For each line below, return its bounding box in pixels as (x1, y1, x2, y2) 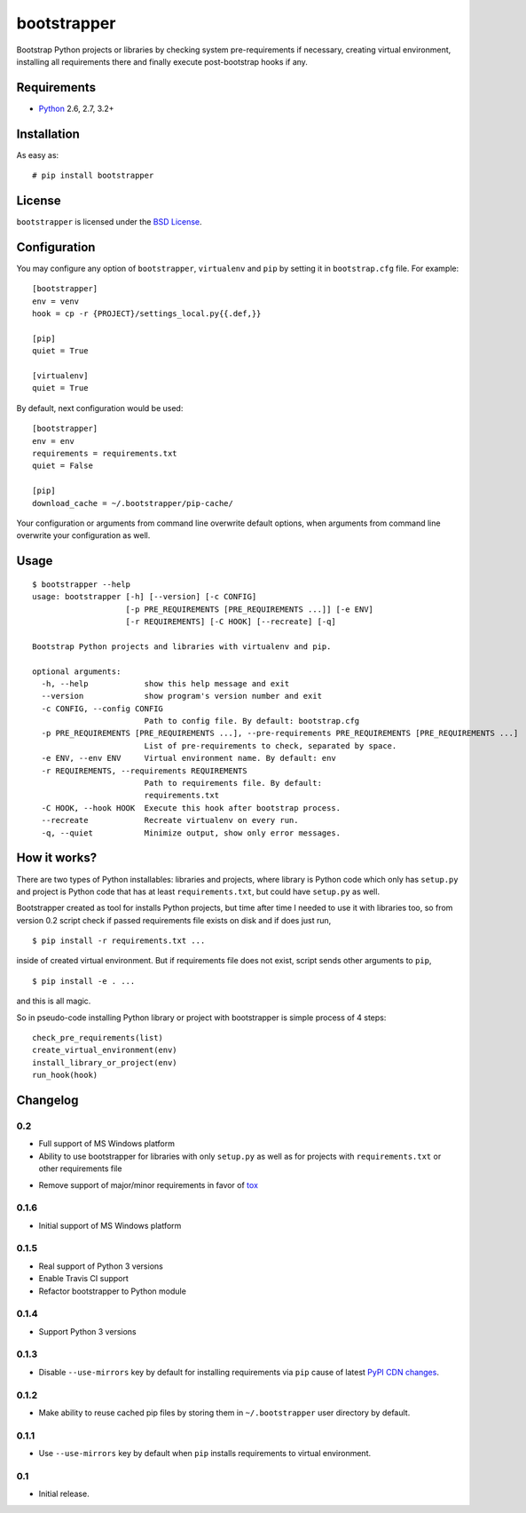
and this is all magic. (16, 995, 91, 1007)
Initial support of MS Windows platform (38, 1220, 182, 1231)
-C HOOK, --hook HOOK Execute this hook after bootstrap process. (41, 803, 342, 812)
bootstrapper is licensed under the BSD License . (16, 217, 203, 227)
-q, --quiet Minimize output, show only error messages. (41, 828, 342, 838)
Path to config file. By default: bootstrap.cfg (144, 716, 360, 726)
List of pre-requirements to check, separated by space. (144, 741, 397, 750)
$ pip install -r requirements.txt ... (32, 936, 206, 946)
